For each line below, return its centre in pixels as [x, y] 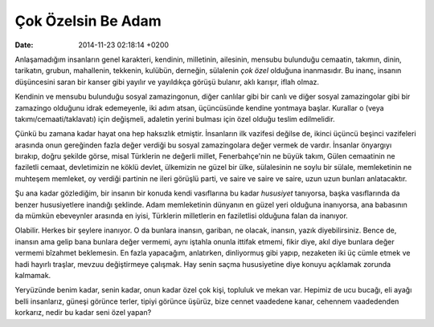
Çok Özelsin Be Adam [88, 21]
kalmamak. [33, 275]
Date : [24, 45]
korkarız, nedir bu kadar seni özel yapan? [83, 313]
